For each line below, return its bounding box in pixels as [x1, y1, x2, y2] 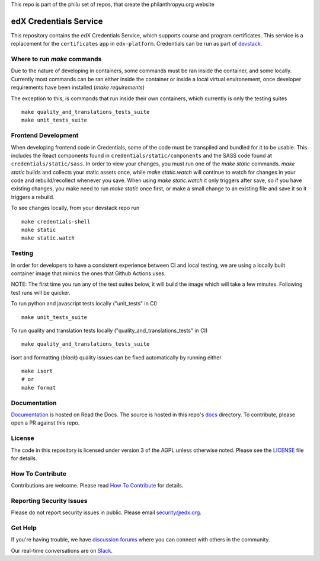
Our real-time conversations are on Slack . [11, 547, 113, 554]
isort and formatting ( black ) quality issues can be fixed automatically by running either [11, 353, 222, 361]
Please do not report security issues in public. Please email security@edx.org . [11, 509, 201, 516]
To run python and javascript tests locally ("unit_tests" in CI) [11, 300, 158, 307]
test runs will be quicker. [11, 289, 71, 296]
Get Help [11, 524, 37, 532]
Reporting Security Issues [11, 496, 88, 505]
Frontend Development [11, 131, 79, 139]
